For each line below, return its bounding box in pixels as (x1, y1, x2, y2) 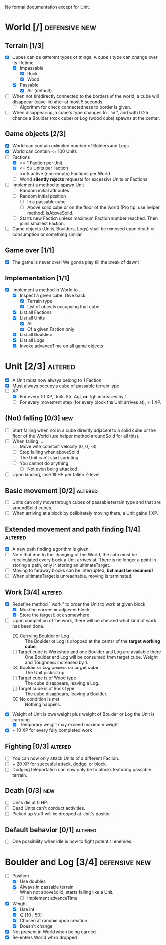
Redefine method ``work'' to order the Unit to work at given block (12, 601, 146, 607)
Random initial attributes (19, 187, 69, 193)
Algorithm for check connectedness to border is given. (19, 104, 131, 110)
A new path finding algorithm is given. (12, 546, 90, 552)
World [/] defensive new (5, 22, 97, 33)
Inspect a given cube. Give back (19, 292, 86, 298)
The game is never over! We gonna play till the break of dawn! (12, 259, 139, 265)
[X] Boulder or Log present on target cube (12, 665, 98, 670)
